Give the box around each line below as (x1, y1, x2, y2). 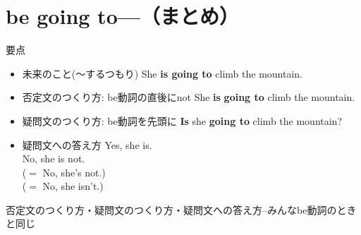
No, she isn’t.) (42, 179, 104, 193)
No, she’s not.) (42, 164, 106, 179)
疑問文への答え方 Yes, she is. (22, 137, 152, 152)
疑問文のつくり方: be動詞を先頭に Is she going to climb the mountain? (22, 113, 343, 128)
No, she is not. (22, 151, 85, 166)
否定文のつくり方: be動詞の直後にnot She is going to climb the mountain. (22, 90, 355, 104)
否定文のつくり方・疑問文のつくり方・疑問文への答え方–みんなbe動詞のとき (6, 202, 357, 217)
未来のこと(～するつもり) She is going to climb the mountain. (22, 66, 303, 80)
